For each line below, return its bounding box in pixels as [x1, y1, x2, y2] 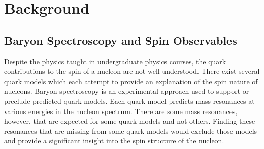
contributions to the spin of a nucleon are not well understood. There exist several [4, 66, 260, 77]
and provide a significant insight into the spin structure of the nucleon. [4, 135, 224, 146]
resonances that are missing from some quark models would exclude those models [4, 125, 257, 136]
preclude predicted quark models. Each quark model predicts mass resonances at [4, 95, 255, 106]
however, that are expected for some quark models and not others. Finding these [4, 116, 255, 126]
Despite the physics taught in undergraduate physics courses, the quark [4, 56, 226, 66]
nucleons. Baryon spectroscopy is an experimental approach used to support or [4, 86, 249, 96]
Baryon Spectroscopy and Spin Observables [4, 32, 237, 48]
